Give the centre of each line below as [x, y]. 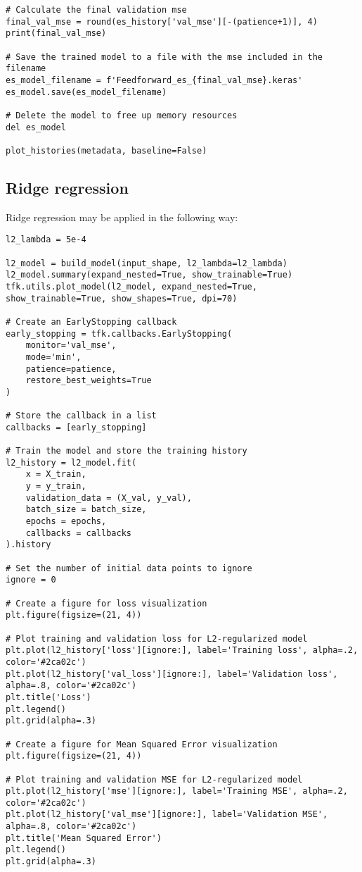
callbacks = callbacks [78, 533]
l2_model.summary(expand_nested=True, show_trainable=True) [149, 275]
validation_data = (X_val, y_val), [109, 498]
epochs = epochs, [66, 522]
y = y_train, [56, 486]
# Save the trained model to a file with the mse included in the [164, 57]
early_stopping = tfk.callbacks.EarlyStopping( [119, 334]
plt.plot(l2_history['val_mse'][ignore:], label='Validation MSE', [167, 815]
